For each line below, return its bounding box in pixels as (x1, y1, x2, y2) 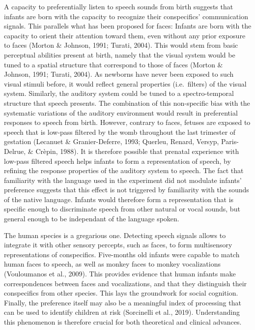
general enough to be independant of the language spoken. (4, 213, 179, 224)
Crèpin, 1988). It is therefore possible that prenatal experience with (35, 146, 239, 156)
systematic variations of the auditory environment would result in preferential (4, 107, 238, 118)
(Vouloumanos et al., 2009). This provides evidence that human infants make (4, 269, 236, 279)
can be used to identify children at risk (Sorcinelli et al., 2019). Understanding (4, 307, 240, 317)
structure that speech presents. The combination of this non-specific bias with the (4, 97, 250, 108)
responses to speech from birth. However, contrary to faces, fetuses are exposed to (4, 117, 251, 127)
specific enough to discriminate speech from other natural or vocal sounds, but (4, 204, 240, 214)
